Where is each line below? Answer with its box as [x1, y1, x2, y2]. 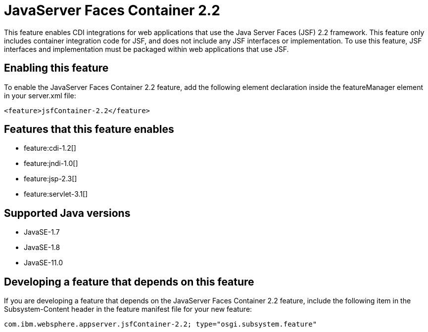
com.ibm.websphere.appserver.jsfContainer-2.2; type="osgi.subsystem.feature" [4, 320, 317, 329]
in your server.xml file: [4, 91, 76, 100]
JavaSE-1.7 [24, 228, 60, 237]
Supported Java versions [4, 207, 131, 219]
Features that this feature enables [4, 123, 174, 136]
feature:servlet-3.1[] [24, 190, 88, 199]
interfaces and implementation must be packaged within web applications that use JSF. [4, 44, 289, 53]
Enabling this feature [4, 62, 109, 75]
